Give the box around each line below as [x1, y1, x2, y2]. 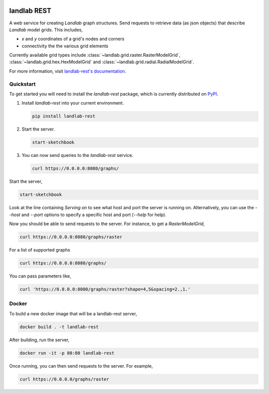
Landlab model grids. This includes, [9, 26, 83, 32]
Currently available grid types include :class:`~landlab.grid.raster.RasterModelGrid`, [9, 52, 181, 58]
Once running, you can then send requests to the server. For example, [9, 363, 153, 369]
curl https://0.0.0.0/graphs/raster [19, 376, 110, 382]
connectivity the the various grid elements [21, 43, 109, 49]
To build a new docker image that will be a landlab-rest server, [9, 310, 137, 316]
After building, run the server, [9, 337, 70, 343]
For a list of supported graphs [9, 247, 71, 253]
